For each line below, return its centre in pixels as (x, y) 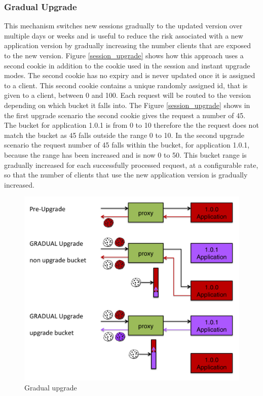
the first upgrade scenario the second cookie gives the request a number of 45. (125, 115)
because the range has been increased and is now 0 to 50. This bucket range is (125, 154)
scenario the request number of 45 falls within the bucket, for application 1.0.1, (127, 145)
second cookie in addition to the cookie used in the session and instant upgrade (127, 65)
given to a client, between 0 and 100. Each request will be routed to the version (127, 95)
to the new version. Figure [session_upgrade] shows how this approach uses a (124, 55)
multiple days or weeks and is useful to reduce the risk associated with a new (124, 35)
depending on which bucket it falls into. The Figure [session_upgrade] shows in (127, 105)
